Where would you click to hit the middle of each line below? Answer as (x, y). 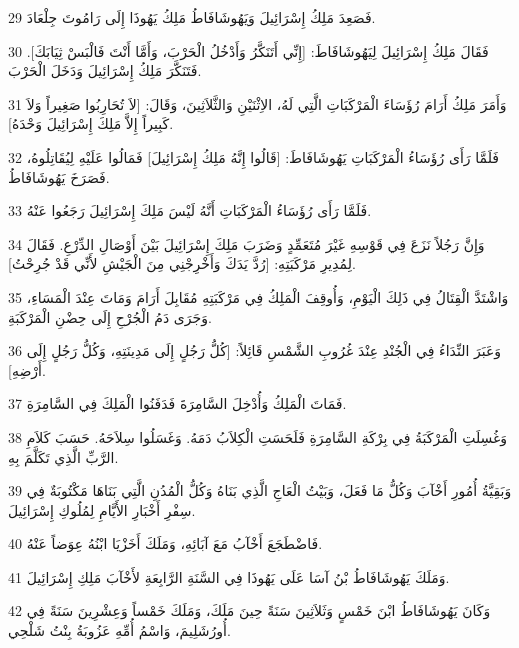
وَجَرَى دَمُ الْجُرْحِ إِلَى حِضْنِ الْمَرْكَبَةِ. (110, 316)
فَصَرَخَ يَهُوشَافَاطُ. (59, 176)
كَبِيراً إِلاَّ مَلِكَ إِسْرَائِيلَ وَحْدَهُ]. (91, 123)
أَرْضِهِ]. (27, 369)
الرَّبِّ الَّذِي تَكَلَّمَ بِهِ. (63, 456)
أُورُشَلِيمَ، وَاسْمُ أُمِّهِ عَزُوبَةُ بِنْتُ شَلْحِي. (119, 630)
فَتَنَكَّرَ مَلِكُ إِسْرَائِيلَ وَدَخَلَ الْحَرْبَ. (105, 70)
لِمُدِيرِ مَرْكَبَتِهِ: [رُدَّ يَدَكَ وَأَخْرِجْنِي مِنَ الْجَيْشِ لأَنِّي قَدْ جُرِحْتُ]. (182, 263)
